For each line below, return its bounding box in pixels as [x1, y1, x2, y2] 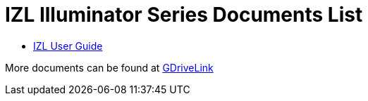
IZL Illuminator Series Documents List [5, 3, 363, 27]
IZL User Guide [33, 39, 103, 52]
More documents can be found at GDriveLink [5, 61, 214, 74]
